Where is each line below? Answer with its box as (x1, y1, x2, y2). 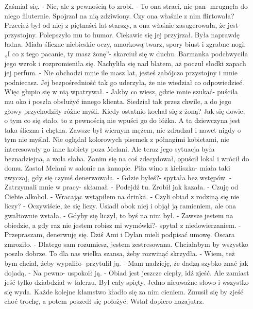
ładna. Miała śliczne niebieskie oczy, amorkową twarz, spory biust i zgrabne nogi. (4, 39, 246, 49)
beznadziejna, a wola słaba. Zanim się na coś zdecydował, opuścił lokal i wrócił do (4, 153, 249, 163)
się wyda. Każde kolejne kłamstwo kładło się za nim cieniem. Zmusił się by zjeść (4, 286, 244, 296)
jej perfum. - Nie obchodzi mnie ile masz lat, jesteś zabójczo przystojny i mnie (4, 68, 237, 78)
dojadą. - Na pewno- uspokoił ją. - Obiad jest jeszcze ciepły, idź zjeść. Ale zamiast (4, 267, 249, 277)
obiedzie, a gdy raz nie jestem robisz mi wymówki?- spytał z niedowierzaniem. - (4, 220, 241, 230)
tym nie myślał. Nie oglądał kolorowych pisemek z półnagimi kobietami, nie (4, 134, 230, 144)
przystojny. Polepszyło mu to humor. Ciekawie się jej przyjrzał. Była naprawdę (4, 29, 240, 39)
